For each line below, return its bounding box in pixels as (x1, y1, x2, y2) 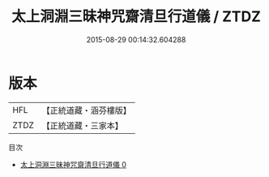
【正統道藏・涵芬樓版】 (41, 105, 132, 116)
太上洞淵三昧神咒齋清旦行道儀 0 (19, 159, 127, 169)
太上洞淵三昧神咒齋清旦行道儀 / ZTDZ (11, 7, 262, 26)
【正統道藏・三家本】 (41, 119, 124, 131)
